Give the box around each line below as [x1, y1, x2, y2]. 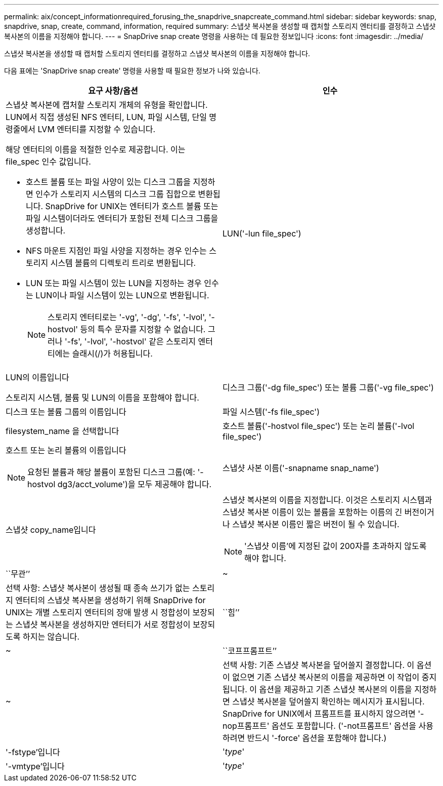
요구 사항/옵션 [88, 86, 138, 96]
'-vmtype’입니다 [6, 761, 65, 771]
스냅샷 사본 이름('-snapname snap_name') [223, 463, 379, 473]
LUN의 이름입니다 [6, 372, 69, 382]
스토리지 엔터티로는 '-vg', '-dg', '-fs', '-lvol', [48, 312, 207, 322]
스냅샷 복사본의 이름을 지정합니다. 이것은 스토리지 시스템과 [223, 495, 432, 505]
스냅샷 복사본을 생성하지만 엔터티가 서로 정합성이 [15, 619, 191, 630]
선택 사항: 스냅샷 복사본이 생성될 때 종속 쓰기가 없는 [6, 583, 190, 593]
